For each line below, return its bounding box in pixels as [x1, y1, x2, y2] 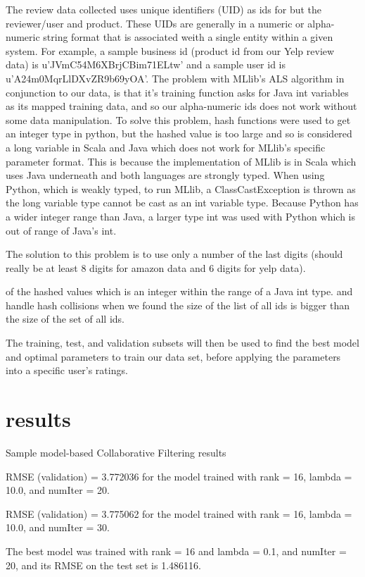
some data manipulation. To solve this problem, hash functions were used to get [6, 112, 351, 127]
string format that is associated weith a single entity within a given [43, 30, 333, 44]
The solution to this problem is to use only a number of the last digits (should [6, 247, 343, 261]
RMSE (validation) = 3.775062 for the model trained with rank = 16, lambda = [6, 506, 352, 521]
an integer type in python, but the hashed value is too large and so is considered [6, 126, 352, 141]
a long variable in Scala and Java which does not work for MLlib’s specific [6, 139, 326, 154]
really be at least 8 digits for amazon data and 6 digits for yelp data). [6, 260, 306, 275]
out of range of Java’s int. [6, 223, 117, 237]
